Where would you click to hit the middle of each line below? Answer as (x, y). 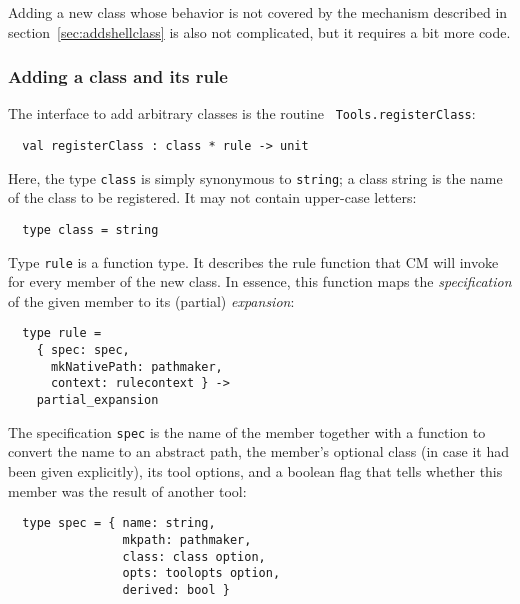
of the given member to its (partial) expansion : (151, 300)
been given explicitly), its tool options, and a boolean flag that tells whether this (255, 471)
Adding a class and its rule (118, 76)
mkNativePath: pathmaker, (136, 366)
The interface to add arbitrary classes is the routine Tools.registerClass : (242, 113)
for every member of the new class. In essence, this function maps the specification (260, 281)
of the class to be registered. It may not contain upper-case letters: (212, 197)
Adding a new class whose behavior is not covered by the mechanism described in (258, 12)
